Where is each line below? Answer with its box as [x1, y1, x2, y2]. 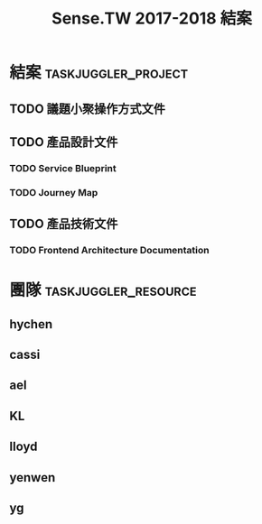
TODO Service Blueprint [9, 161, 117, 174]
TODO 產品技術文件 [9, 216, 118, 232]
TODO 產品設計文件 [9, 134, 118, 150]
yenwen [9, 470, 56, 485]
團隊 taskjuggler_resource [9, 280, 197, 300]
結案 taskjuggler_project [9, 62, 189, 83]
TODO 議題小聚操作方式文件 [9, 101, 165, 116]
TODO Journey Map [9, 186, 98, 198]
